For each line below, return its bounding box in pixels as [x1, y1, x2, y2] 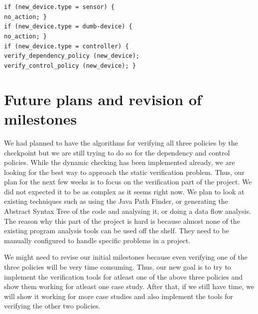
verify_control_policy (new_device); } [4, 62, 136, 69]
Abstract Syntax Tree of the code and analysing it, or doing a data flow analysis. [4, 206, 251, 216]
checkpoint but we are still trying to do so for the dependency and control [4, 147, 230, 157]
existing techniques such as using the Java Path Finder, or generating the [4, 196, 228, 206]
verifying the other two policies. [4, 301, 101, 311]
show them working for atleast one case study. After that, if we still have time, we [4, 281, 255, 292]
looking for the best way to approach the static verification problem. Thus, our [4, 166, 245, 177]
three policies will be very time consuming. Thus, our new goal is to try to [4, 262, 231, 272]
